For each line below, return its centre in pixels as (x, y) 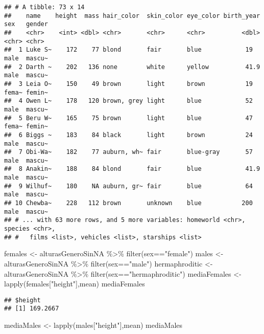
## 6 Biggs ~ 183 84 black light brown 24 (128, 135)
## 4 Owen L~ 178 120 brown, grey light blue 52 (128, 101)
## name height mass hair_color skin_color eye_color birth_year (132, 16)
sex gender (26, 24)
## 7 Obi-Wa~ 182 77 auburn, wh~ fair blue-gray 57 (128, 152)
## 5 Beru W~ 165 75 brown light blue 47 (128, 118)
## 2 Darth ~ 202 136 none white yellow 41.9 (132, 67)
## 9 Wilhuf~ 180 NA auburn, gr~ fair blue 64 (128, 186)
